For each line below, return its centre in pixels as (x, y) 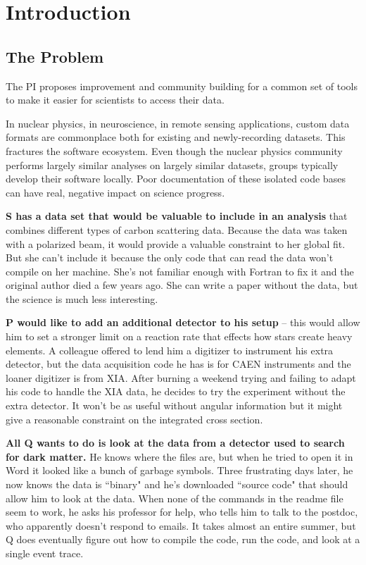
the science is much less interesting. (82, 298)
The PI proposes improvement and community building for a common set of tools (182, 86)
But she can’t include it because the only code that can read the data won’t (170, 257)
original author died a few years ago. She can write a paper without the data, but (182, 285)
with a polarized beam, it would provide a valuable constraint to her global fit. (176, 243)
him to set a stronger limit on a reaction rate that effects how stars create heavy (179, 336)
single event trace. (45, 553)
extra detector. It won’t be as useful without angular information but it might (174, 405)
